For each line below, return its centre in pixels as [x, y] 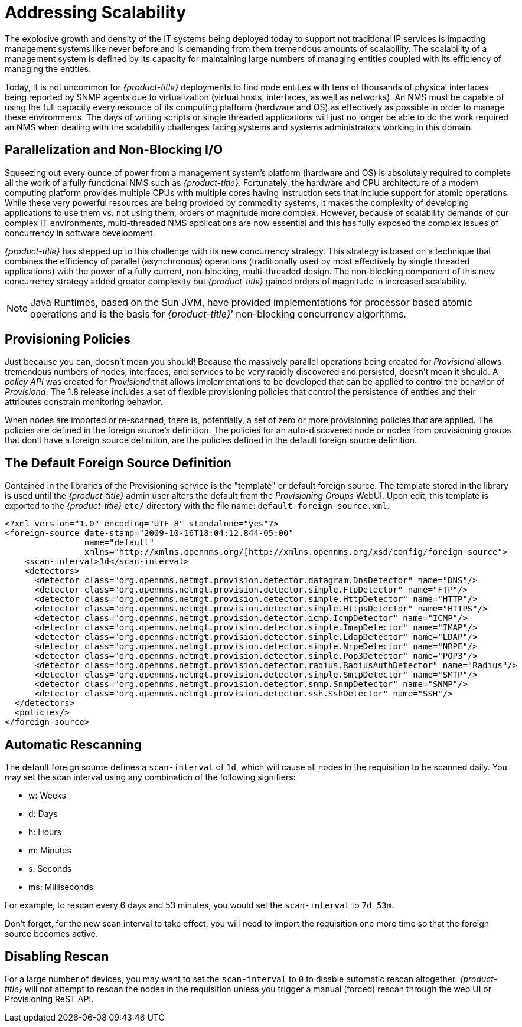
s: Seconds [50, 869]
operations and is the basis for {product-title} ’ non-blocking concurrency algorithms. [218, 314]
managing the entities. [48, 68]
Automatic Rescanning [73, 744]
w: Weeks [47, 796]
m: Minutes [50, 851]
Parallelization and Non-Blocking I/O [114, 150]
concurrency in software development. [80, 233]
